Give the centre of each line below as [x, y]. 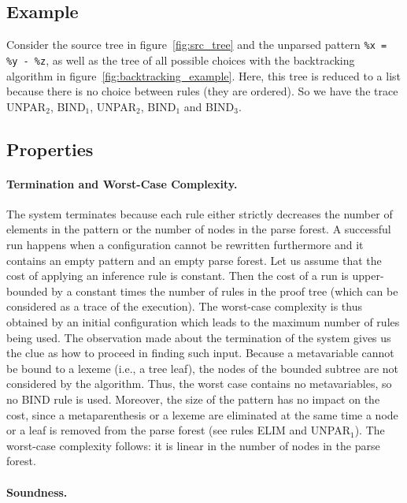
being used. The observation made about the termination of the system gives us [199, 337]
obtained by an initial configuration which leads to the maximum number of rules [203, 322]
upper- [368, 276]
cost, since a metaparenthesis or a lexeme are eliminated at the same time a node [202, 414]
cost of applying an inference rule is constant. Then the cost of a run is [178, 276]
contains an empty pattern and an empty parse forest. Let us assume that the [194, 260]
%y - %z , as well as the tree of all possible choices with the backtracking [181, 60]
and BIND [209, 106]
